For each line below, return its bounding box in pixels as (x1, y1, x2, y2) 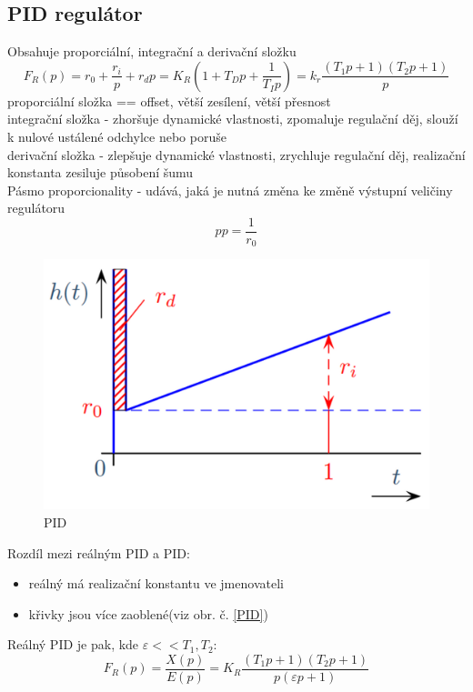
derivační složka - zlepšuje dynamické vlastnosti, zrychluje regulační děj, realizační (7, 145, 466, 164)
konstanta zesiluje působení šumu (7, 163, 194, 182)
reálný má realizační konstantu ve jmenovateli (28, 574, 284, 593)
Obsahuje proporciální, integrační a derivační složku (7, 42, 297, 61)
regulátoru (7, 198, 65, 217)
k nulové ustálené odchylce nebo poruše (7, 126, 226, 145)
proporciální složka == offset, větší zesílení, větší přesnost (7, 91, 331, 110)
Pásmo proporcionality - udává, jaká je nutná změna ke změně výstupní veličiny (7, 180, 453, 199)
